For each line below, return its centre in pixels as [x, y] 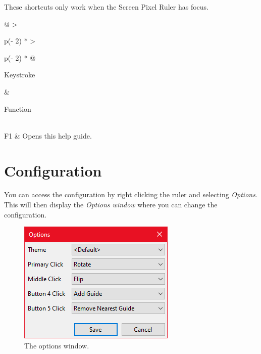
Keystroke [20, 75]
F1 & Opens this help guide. [48, 135]
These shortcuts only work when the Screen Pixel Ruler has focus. [106, 7]
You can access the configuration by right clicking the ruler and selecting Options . [131, 194]
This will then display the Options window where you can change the [111, 205]
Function [18, 108]
